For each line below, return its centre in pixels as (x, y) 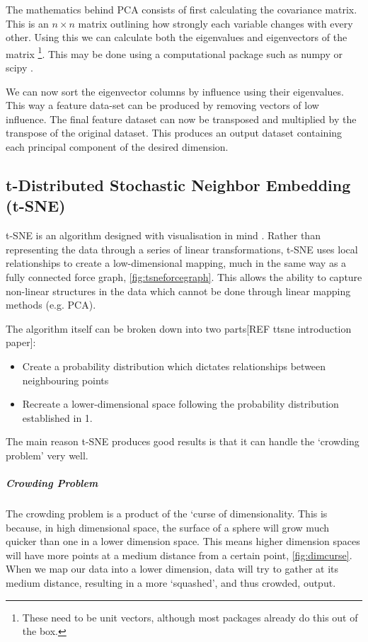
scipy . (19, 68)
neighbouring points (65, 380)
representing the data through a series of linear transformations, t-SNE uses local (182, 249)
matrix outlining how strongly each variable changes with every (215, 23)
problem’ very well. (47, 455)
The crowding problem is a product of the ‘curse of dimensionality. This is (167, 514)
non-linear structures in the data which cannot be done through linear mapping (178, 291)
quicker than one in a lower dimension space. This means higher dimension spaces (183, 541)
